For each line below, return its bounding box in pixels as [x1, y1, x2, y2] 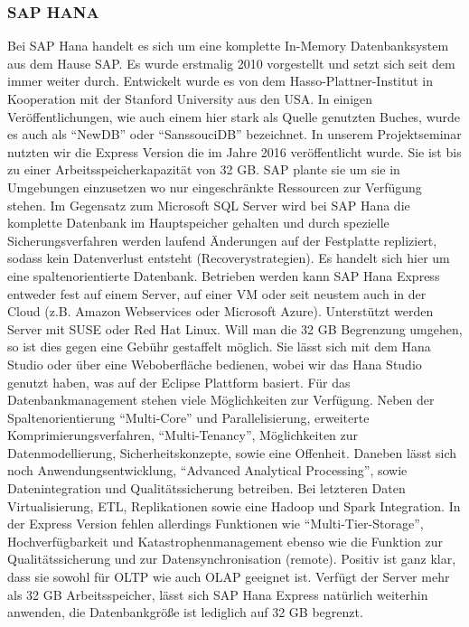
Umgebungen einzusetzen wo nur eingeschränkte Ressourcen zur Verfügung [7, 177, 422, 196]
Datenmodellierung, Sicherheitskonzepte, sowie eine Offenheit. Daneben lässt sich [7, 443, 457, 462]
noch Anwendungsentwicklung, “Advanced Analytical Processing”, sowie [7, 461, 408, 480]
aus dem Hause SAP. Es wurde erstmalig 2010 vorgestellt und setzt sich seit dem [7, 53, 455, 72]
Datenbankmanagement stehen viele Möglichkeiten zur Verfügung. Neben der [7, 390, 435, 409]
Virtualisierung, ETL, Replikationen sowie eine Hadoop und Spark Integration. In [7, 496, 461, 515]
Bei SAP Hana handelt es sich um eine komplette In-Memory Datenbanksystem [7, 36, 449, 55]
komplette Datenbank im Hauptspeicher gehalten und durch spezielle [7, 213, 389, 232]
